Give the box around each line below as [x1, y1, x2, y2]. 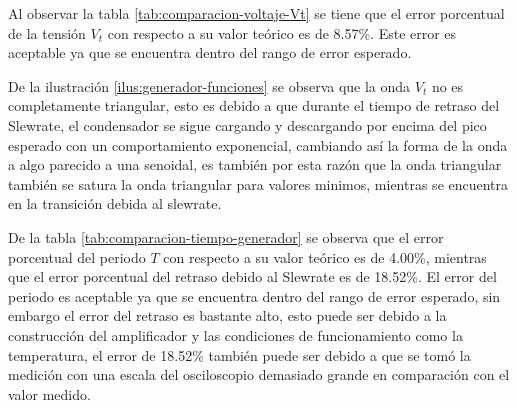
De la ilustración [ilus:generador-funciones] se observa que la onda [8, 75, 411, 96]
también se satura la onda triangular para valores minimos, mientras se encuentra [8, 173, 509, 194]
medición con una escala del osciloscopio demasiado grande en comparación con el [8, 364, 510, 385]
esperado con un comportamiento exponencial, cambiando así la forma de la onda [8, 134, 508, 155]
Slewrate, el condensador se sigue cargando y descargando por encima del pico [8, 114, 487, 135]
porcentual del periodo [8, 246, 146, 267]
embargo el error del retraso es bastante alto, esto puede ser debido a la [8, 305, 447, 326]
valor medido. [8, 383, 91, 404]
